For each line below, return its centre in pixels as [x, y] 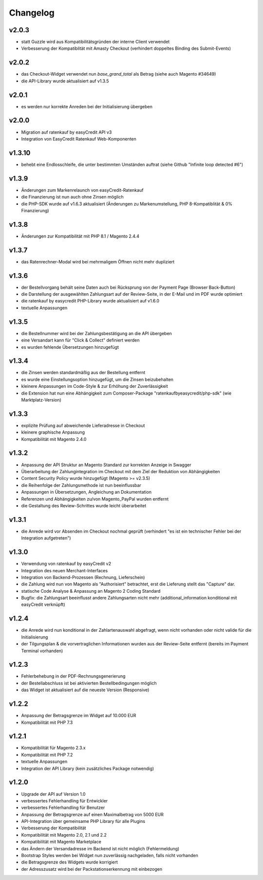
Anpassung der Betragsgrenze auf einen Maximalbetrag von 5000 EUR [93, 814]
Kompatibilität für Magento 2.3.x [53, 748]
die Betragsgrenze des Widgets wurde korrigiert [69, 862]
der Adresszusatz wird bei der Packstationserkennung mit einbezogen [92, 869]
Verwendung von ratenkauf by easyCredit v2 [66, 564]
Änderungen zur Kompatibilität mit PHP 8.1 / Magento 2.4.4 [80, 236]
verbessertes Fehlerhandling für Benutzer [63, 808]
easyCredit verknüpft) [43, 604]
